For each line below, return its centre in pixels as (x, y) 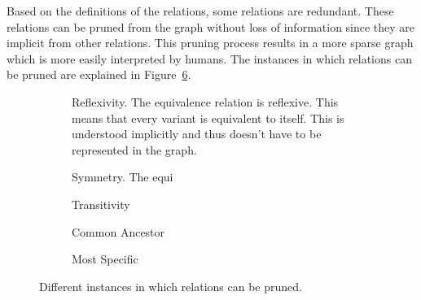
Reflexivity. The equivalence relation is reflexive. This (205, 101)
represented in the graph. (134, 149)
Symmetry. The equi (123, 177)
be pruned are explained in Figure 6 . (99, 74)
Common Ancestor (118, 231)
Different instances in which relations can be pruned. (171, 286)
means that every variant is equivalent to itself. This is (208, 117)
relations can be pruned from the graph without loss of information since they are (211, 26)
